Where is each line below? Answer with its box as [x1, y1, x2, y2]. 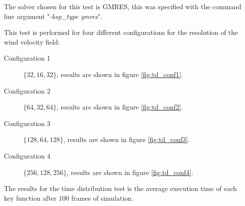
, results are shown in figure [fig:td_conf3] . [63, 134, 190, 144]
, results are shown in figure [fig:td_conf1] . [56, 69, 183, 79]
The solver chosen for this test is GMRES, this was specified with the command [4, 1, 242, 11]
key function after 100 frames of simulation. [4, 192, 134, 203]
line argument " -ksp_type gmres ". [4, 11, 102, 21]
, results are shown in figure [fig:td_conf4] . [66, 167, 194, 177]
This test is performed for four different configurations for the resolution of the [4, 27, 238, 37]
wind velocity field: [4, 36, 60, 47]
